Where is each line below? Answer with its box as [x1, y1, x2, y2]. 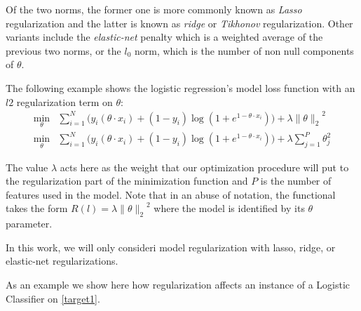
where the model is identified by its [154, 201, 305, 216]
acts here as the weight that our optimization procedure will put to [60, 159, 349, 174]
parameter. [6, 216, 53, 231]
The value [6, 159, 48, 174]
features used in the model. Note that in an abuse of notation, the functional [6, 187, 336, 201]
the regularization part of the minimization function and [6, 173, 248, 188]
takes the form [6, 201, 68, 216]
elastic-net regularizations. [6, 253, 118, 268]
